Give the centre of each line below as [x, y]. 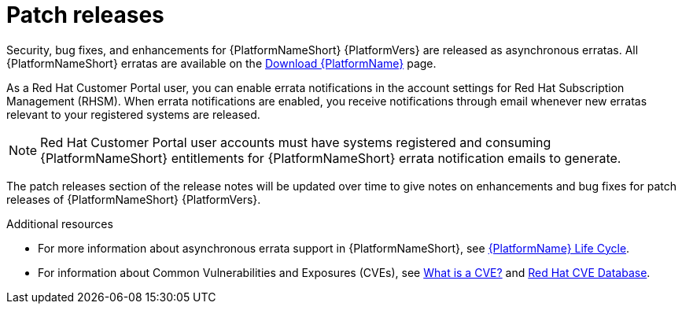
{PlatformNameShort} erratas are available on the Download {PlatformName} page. [221, 63]
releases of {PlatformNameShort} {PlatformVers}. [134, 199]
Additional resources [60, 223]
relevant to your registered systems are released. [133, 114]
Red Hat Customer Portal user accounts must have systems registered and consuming [296, 142]
